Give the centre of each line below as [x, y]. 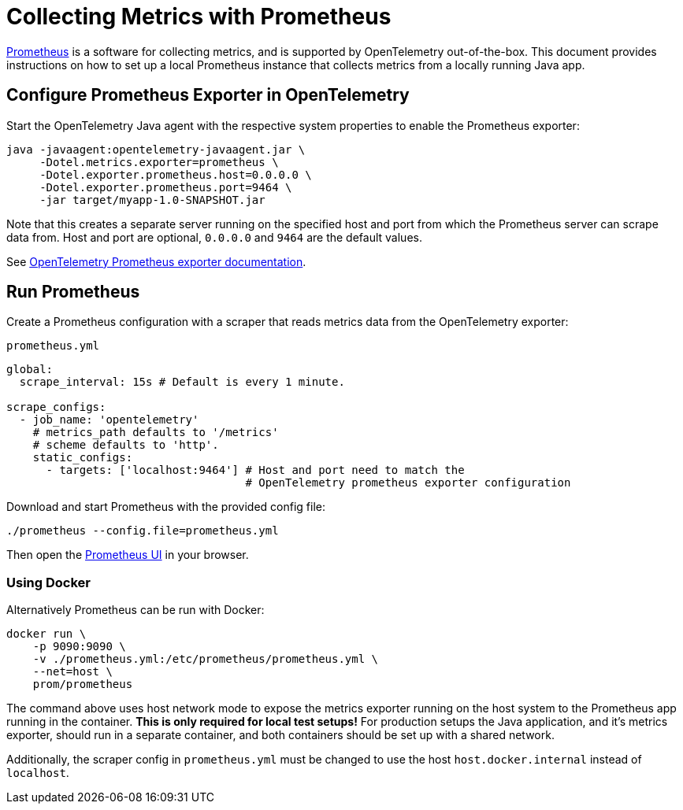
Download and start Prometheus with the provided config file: [166, 507]
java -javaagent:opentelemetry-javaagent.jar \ [156, 149]
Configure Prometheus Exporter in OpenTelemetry [208, 95]
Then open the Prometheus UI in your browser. [128, 555]
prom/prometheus [83, 684]
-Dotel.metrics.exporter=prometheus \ [159, 162]
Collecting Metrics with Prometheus [199, 17]
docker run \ [46, 634]
